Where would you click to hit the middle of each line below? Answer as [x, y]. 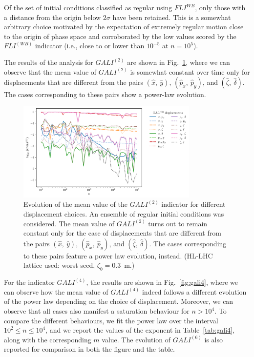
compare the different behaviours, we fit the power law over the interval [111, 320]
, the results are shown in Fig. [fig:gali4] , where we [162, 282]
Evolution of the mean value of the [75, 204]
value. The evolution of [136, 339]
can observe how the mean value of [56, 291]
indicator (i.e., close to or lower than [90, 46]
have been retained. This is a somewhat [172, 17]
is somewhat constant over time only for [190, 71]
